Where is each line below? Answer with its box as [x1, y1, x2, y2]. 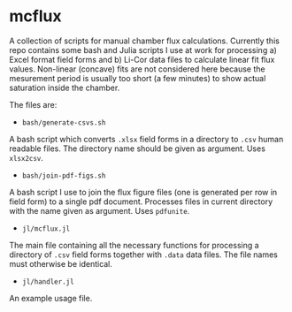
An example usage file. [9, 293, 93, 303]
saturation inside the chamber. [9, 82, 120, 93]
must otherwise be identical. [9, 258, 113, 269]
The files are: [9, 99, 58, 110]
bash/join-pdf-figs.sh [21, 171, 106, 180]
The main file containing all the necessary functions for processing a [9, 240, 259, 250]
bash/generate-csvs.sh [21, 118, 106, 127]
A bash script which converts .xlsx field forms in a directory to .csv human [9, 133, 284, 144]
